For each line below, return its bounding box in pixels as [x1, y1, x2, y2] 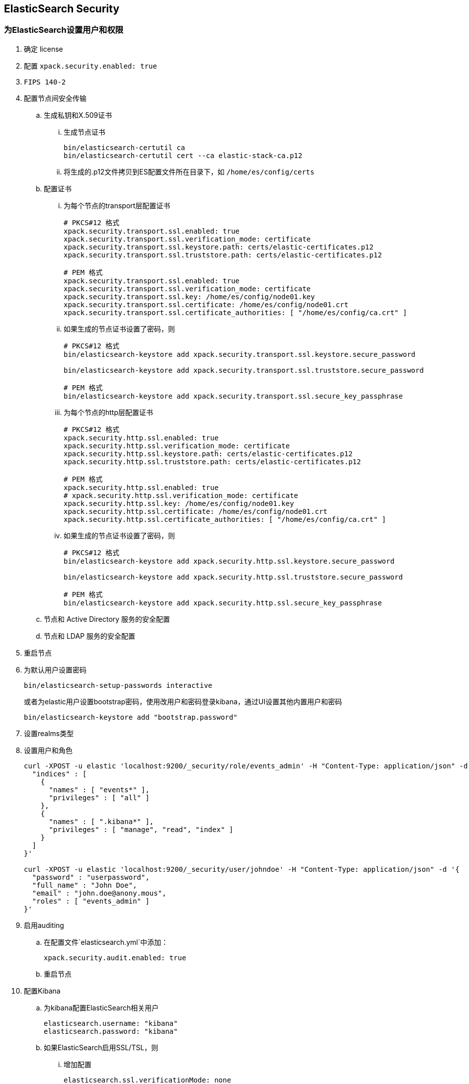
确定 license [24, 44, 63, 53]
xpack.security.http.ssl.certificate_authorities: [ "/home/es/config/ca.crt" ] [64, 515, 387, 523]
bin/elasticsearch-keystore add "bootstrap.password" [24, 713, 237, 721]
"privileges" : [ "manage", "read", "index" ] [49, 825, 234, 834]
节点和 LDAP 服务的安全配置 [44, 631, 136, 640]
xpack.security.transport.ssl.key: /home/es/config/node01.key [64, 292, 315, 301]
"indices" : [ [32, 769, 87, 778]
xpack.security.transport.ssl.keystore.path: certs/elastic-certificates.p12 [64, 243, 374, 251]
